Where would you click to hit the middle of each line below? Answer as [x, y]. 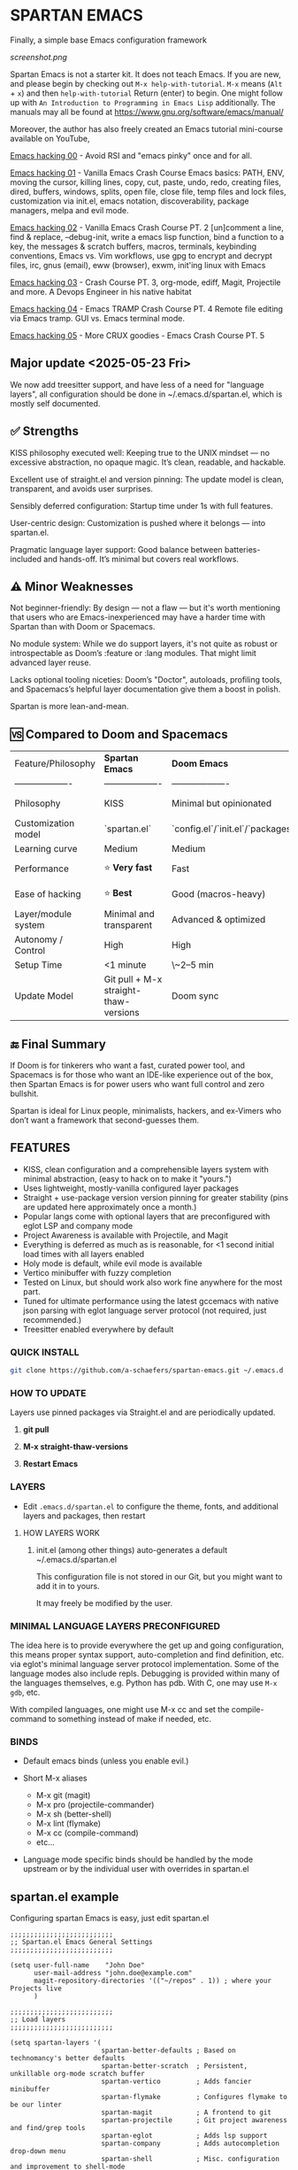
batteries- [243, 549]
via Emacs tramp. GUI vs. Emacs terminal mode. [97, 318]
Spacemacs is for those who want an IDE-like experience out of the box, [141, 1075]
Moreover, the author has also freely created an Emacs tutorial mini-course [147, 128]
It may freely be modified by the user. [104, 1602]
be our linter [36, 2104]
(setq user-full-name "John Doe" [77, 1965]
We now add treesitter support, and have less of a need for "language [137, 384]
